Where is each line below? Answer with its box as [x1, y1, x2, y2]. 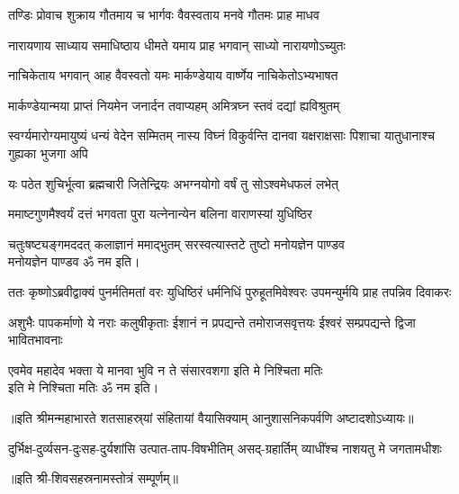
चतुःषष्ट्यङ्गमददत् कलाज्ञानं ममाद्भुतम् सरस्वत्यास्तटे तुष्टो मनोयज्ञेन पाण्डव [8, 234, 345, 253]
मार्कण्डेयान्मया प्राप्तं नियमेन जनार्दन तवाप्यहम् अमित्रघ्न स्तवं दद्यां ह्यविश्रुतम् [8, 95, 340, 114]
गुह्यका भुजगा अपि [8, 143, 88, 162]
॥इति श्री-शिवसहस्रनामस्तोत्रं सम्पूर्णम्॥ [8, 469, 178, 488]
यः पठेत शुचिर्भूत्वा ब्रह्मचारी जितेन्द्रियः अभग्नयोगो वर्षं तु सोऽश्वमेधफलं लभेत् [8, 174, 338, 193]
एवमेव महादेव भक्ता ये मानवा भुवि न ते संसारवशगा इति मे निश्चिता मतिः [8, 360, 323, 379]
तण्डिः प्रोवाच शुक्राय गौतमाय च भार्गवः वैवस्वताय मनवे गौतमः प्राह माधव [8, 5, 319, 23]
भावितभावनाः [8, 330, 63, 349]
